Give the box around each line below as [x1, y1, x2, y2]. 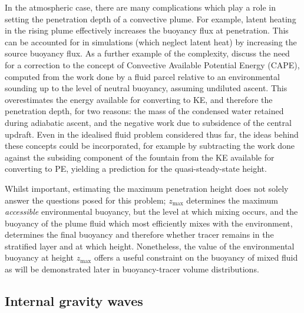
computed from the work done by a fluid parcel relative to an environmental [5, 70, 280, 82]
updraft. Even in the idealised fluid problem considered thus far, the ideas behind [5, 128, 299, 140]
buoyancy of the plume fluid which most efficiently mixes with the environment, [5, 217, 293, 229]
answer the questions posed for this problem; [5, 194, 166, 206]
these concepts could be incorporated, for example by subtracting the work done [5, 139, 295, 152]
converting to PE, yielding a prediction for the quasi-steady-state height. [5, 162, 267, 175]
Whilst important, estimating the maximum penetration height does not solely [5, 182, 289, 194]
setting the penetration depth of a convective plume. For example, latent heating [5, 12, 296, 25]
